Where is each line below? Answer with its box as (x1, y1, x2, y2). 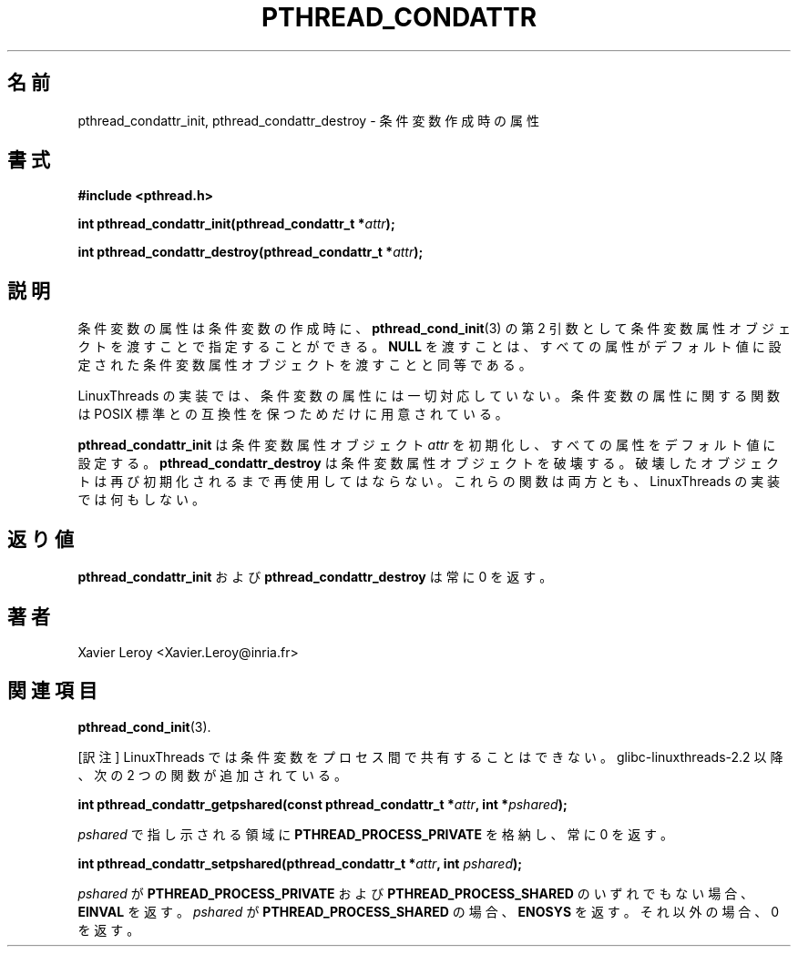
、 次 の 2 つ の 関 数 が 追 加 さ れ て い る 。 (77, 766, 347, 783)
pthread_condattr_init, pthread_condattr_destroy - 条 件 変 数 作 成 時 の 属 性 (77, 112, 539, 128)
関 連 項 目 (7, 679, 97, 703)
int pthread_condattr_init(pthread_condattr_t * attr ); (77, 216, 395, 232)
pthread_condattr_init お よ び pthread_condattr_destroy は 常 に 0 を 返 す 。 (77, 569, 553, 585)
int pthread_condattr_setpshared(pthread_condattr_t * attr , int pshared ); (77, 855, 523, 871)
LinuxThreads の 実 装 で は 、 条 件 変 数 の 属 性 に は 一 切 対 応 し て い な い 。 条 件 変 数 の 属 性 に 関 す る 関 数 (77, 388, 781, 404)
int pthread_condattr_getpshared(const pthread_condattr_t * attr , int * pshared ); (77, 796, 568, 812)
